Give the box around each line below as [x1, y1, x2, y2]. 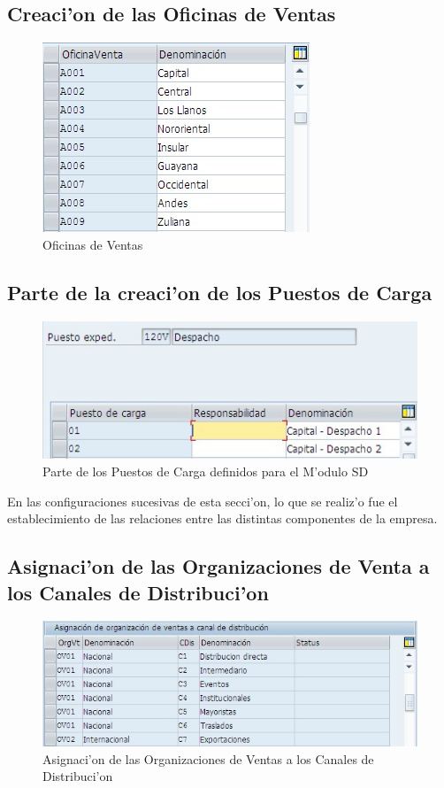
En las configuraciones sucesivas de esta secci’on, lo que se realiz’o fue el [7, 491, 398, 510]
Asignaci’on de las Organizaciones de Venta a [7, 552, 430, 580]
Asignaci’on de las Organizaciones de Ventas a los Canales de [42, 749, 374, 768]
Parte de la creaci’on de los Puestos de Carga [7, 278, 433, 305]
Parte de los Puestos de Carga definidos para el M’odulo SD [42, 462, 369, 481]
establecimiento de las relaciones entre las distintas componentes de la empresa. [7, 509, 438, 528]
